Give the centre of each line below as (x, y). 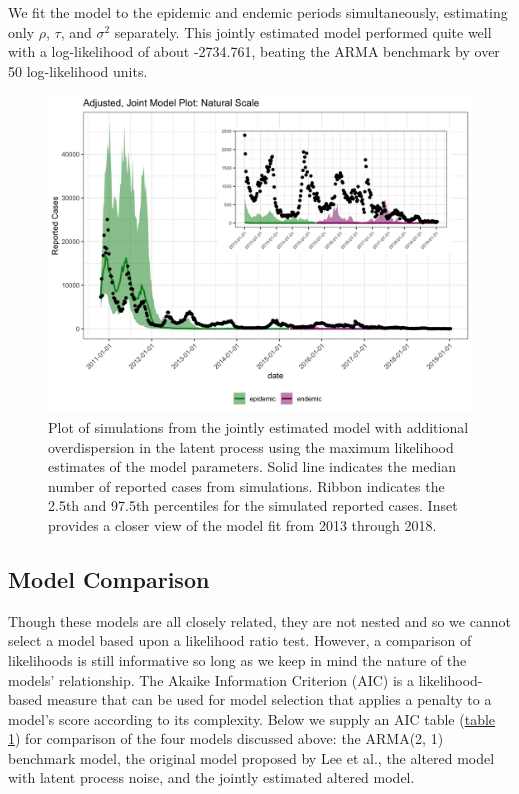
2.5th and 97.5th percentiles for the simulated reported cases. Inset (253, 505)
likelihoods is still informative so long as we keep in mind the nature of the (237, 659)
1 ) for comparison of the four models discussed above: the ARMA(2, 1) (226, 738)
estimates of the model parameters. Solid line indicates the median (252, 466)
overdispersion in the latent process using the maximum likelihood (251, 446)
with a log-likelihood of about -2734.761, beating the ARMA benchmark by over (254, 51)
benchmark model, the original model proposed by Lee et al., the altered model (251, 757)
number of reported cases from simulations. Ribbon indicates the (246, 485)
